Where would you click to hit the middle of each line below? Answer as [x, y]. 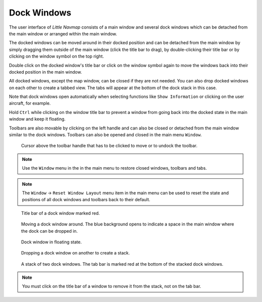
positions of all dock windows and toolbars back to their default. [86, 200]
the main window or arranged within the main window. [63, 33]
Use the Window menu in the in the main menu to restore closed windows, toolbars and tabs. [115, 168]
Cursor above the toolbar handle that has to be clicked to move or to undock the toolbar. [109, 146]
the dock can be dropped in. [49, 231]
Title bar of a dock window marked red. [60, 213]
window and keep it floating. [37, 119]
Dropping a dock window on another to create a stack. [75, 253]
